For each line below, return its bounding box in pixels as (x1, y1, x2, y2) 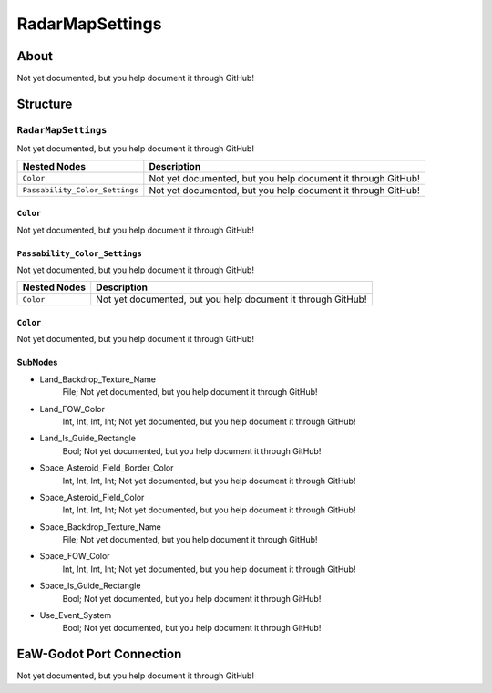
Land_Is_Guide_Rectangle (39, 433, 137, 444)
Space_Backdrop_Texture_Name (39, 521, 161, 533)
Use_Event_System (39, 610, 112, 621)
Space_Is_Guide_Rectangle (39, 580, 141, 592)
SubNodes (16, 357, 58, 368)
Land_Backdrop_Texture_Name (39, 374, 157, 385)
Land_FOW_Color (39, 403, 105, 414)
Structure (16, 96, 73, 111)
